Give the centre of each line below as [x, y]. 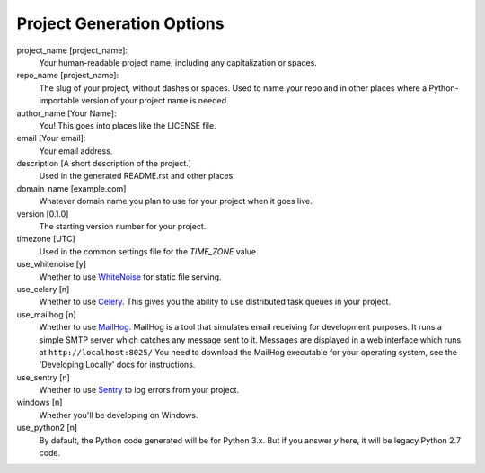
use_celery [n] [43, 289]
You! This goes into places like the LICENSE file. [128, 125]
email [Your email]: [51, 138]
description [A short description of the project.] [104, 164]
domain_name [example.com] [71, 188]
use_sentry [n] [44, 377]
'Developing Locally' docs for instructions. [117, 365]
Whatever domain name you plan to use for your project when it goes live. [176, 201]
